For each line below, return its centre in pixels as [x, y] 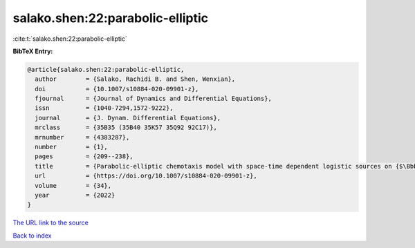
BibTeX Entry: [33, 51]
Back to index [32, 236]
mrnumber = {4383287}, [82, 137]
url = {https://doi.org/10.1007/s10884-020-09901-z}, [146, 176]
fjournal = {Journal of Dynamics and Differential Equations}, [154, 99]
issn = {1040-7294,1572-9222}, [104, 108]
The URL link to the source [51, 223]
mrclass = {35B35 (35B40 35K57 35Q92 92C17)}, [126, 127]
